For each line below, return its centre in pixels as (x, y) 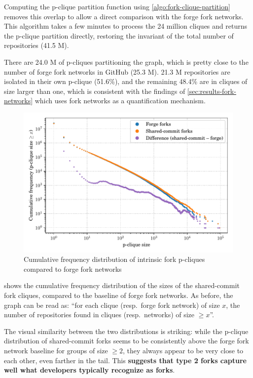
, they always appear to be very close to (183, 350)
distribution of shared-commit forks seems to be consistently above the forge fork (126, 341)
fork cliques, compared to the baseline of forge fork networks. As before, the (119, 295)
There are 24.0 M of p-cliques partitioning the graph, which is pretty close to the (126, 62)
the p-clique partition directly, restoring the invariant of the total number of (119, 35)
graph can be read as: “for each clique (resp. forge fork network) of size (112, 305)
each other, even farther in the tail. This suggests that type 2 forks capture (125, 360)
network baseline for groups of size (56, 350)
